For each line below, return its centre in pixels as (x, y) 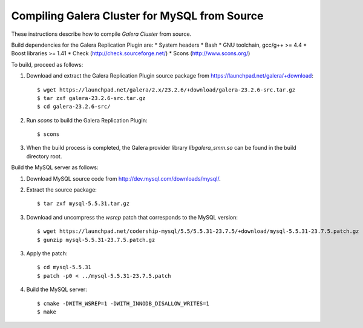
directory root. (44, 156)
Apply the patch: (47, 253)
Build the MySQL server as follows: (55, 167)
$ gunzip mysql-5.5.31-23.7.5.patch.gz (96, 240)
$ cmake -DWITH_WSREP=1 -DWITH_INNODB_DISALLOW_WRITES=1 (123, 303)
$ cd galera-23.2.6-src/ (74, 107)
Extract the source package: (61, 190)
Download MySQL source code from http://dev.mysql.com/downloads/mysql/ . (123, 178)
